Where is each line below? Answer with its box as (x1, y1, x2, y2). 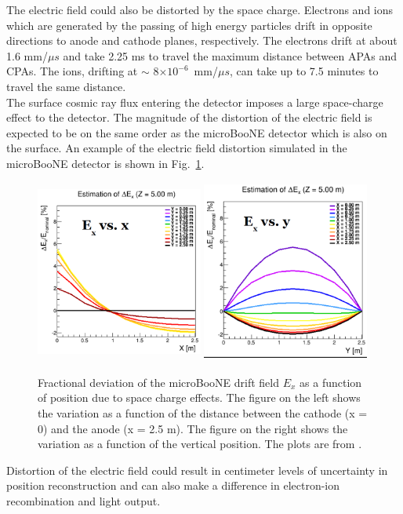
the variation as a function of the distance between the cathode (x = (38, 405, 368, 421)
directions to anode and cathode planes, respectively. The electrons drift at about (6, 32, 398, 49)
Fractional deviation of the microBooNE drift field (38, 374, 279, 390)
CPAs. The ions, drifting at (6, 63, 138, 79)
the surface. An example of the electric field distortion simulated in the (6, 140, 347, 156)
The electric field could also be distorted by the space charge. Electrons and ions (6, 2, 394, 17)
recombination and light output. (6, 493, 161, 509)
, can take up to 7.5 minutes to (229, 63, 379, 79)
